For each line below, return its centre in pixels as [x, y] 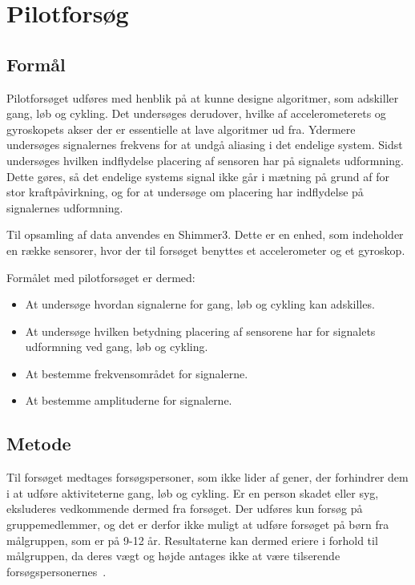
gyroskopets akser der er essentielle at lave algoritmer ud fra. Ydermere [181, 129]
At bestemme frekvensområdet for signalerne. [137, 373]
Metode [39, 444]
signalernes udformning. [65, 207]
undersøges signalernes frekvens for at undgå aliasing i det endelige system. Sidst [205, 145]
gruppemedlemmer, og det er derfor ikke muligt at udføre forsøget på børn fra [198, 524]
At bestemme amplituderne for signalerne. [129, 400]
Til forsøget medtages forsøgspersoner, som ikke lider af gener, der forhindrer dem [207, 477]
